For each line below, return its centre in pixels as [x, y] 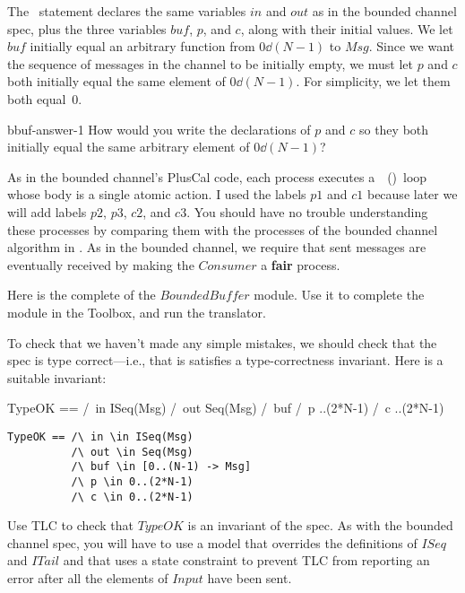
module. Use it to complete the [339, 295]
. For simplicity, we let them [373, 81]
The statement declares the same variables [127, 11]
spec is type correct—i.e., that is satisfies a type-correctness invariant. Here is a [225, 360]
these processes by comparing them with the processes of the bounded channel [223, 229]
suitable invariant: [57, 377]
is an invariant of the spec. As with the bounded [320, 525]
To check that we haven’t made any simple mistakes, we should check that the [222, 342]
